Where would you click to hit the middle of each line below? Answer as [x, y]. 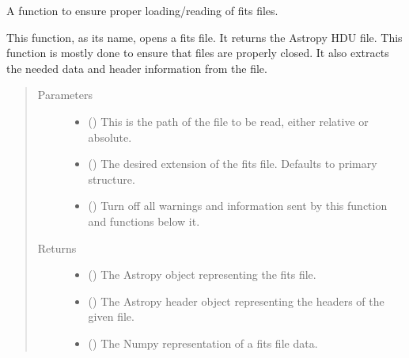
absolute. [110, 137]
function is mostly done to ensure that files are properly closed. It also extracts [198, 53]
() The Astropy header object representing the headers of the [236, 301]
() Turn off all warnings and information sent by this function [238, 206]
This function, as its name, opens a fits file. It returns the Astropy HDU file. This [204, 37]
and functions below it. [144, 221]
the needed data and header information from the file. [137, 68]
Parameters [65, 95]
